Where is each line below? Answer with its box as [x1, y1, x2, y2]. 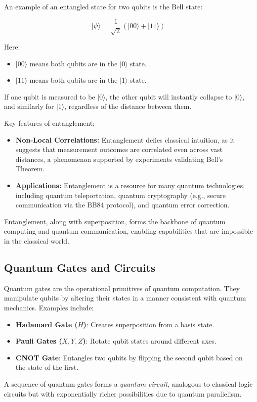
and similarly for [4, 101, 54, 111]
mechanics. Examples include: [4, 302, 94, 312]
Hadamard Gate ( [15, 319, 78, 329]
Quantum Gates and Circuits [4, 259, 156, 275]
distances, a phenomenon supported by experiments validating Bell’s [15, 153, 223, 164]
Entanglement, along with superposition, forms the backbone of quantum [4, 216, 226, 226]
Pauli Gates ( [15, 336, 62, 346]
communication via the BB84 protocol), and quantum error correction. [15, 200, 230, 210]
